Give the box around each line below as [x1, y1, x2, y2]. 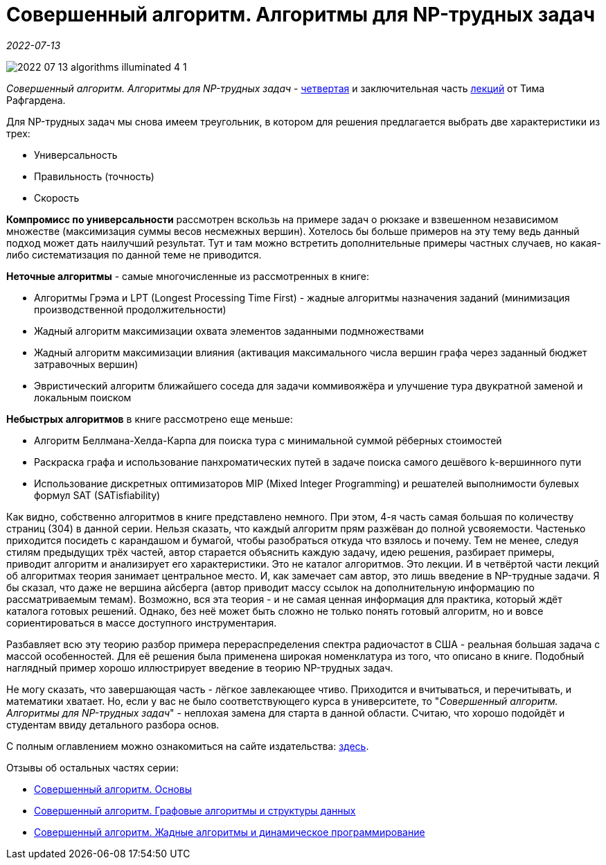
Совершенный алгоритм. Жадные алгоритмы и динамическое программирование [34, 825, 425, 838]
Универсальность [34, 148, 118, 161]
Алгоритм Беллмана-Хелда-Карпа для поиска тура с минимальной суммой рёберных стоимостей [34, 434, 502, 446]
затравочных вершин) [34, 358, 139, 370]
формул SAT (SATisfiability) [34, 489, 161, 501]
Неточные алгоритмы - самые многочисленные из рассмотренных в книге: [6, 270, 369, 282]
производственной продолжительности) [34, 303, 226, 315]
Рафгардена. [6, 94, 66, 106]
